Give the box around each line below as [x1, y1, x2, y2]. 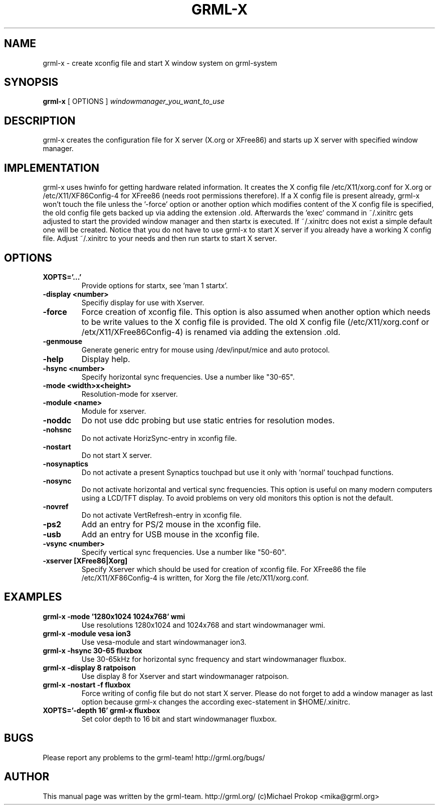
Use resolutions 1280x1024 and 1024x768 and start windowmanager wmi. [81, 620, 325, 629]
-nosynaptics [43, 459, 89, 468]
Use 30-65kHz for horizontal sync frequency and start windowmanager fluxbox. [81, 654, 346, 663]
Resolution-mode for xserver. [81, 389, 178, 398]
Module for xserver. [81, 406, 146, 415]
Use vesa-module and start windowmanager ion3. [81, 637, 247, 646]
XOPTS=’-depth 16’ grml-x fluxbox [43, 706, 160, 715]
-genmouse [43, 336, 83, 345]
